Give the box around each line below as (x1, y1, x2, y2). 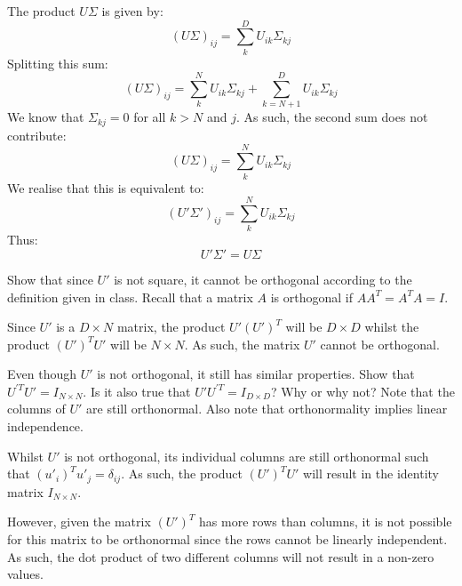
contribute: (7, 125, 67, 144)
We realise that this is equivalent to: (7, 178, 204, 197)
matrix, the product (116, 317, 226, 336)
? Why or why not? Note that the (270, 381, 455, 400)
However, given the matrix (7, 512, 151, 531)
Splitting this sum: (7, 53, 108, 72)
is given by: (101, 2, 163, 20)
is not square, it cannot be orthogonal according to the (114, 269, 412, 288)
